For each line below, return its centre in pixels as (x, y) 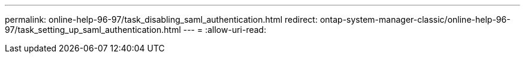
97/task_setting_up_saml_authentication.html (93, 30)
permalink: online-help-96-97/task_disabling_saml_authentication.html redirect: (161, 19)
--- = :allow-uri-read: (225, 30)
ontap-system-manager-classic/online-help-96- (415, 19)
